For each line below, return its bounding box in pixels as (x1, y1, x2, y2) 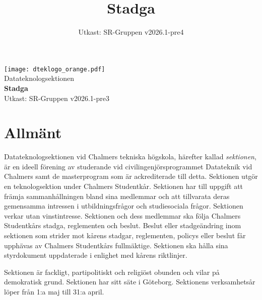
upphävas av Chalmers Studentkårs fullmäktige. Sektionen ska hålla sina (4, 240, 228, 250)
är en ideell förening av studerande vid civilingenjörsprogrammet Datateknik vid (4, 161, 252, 171)
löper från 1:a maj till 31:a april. (4, 286, 104, 296)
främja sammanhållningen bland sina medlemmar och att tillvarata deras (4, 190, 230, 201)
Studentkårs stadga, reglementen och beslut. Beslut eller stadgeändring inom (4, 220, 241, 231)
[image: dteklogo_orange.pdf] (4, 65, 105, 73)
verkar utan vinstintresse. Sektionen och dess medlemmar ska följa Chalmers (4, 210, 241, 221)
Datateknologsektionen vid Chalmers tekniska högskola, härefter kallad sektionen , (4, 151, 256, 162)
